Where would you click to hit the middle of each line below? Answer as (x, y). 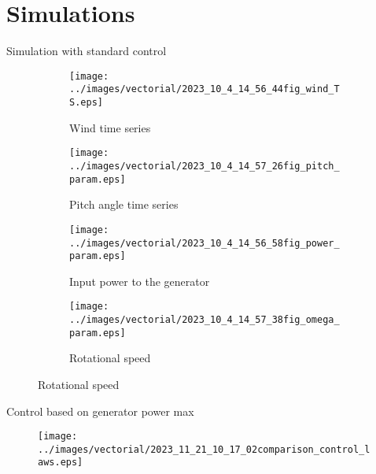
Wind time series (110, 127)
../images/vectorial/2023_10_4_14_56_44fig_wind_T (205, 89)
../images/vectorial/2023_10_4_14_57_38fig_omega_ (205, 320)
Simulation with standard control (87, 51)
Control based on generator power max (100, 411)
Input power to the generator (140, 281)
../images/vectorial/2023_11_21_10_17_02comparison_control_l (204, 449)
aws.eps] (61, 463)
